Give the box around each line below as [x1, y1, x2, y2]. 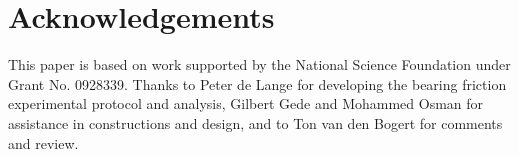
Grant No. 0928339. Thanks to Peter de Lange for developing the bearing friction [8, 73, 507, 94]
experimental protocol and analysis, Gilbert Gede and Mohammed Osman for [8, 93, 484, 114]
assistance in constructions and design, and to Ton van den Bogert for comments [8, 112, 503, 133]
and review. [8, 132, 79, 153]
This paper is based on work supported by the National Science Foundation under [8, 54, 511, 75]
